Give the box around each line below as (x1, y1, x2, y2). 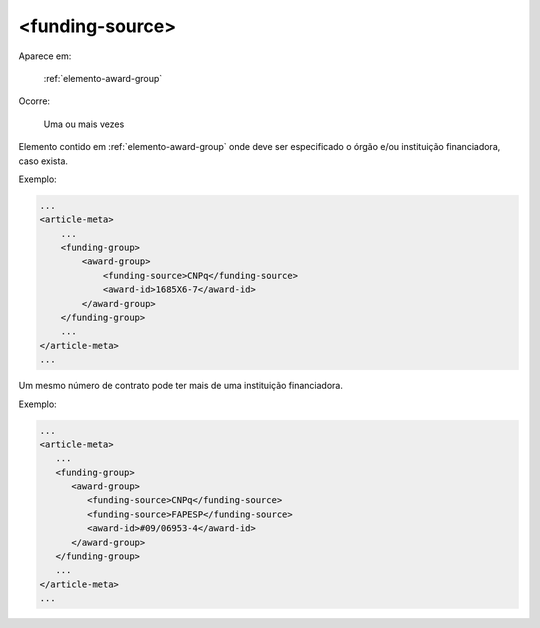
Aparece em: (18, 50, 72, 62)
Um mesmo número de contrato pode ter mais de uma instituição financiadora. (18, 380, 344, 392)
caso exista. (18, 155, 69, 167)
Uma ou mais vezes (43, 118, 125, 130)
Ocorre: (18, 95, 50, 107)
